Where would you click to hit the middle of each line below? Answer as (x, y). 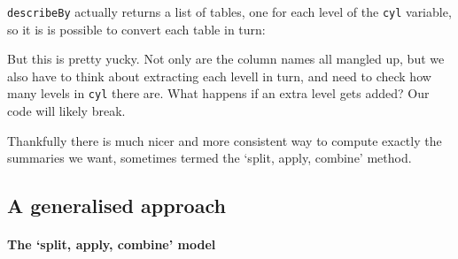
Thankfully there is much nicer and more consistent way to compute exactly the (225, 140)
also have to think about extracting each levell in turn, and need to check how (219, 76)
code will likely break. (66, 111)
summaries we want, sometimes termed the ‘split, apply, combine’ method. (210, 158)
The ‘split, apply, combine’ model (112, 244)
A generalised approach (116, 206)
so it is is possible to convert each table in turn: (136, 29)
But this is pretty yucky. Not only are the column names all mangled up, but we (226, 59)
